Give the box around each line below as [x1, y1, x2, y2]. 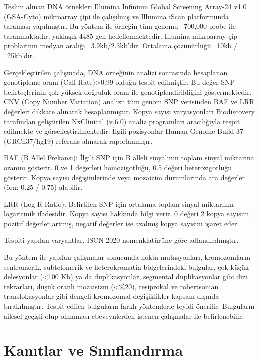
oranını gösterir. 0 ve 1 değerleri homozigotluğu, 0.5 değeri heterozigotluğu [4, 162, 232, 172]
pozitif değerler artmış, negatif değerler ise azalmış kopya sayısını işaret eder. [4, 218, 239, 228]
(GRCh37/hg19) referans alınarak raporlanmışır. [4, 135, 153, 146]
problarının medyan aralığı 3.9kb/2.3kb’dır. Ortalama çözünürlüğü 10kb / [4, 40, 238, 51]
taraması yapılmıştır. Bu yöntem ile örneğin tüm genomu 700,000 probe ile [4, 21, 236, 31]
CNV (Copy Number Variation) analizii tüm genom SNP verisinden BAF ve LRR [4, 96, 255, 107]
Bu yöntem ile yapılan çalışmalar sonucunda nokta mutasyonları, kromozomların [4, 252, 250, 262]
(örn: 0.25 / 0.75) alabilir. [4, 182, 83, 192]
